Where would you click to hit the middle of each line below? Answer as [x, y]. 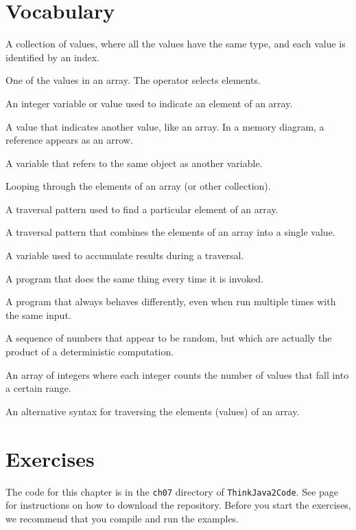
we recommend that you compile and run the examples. [122, 518]
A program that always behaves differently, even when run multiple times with [171, 301]
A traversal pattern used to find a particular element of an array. [142, 209]
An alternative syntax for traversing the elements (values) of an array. [153, 411]
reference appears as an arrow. [69, 140]
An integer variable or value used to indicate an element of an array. [149, 103]
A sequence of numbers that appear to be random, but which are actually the [169, 338]
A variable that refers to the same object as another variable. [134, 163]
